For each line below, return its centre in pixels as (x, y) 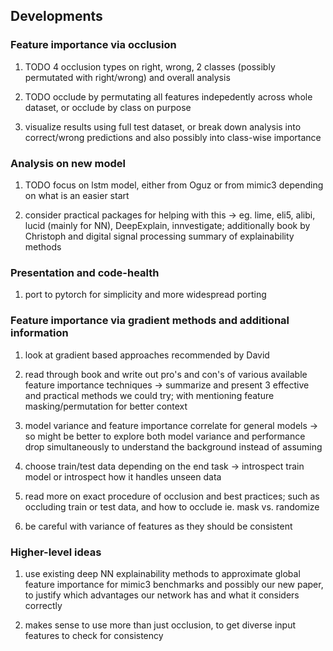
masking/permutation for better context (106, 406)
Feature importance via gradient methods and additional (150, 321)
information (39, 333)
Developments (56, 16)
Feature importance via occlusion (93, 45)
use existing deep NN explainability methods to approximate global (162, 573)
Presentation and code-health (85, 272)
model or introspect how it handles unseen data (123, 476)
